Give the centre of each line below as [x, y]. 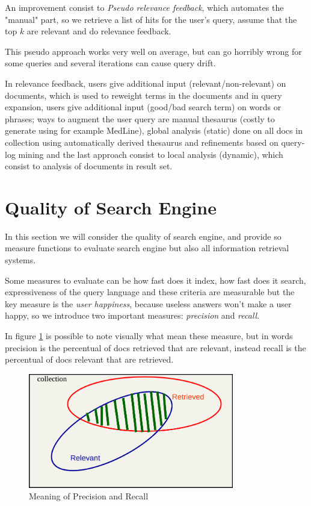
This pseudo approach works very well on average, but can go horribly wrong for [153, 51]
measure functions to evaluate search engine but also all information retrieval [147, 248]
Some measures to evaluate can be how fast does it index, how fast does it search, [155, 280]
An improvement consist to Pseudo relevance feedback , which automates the [144, 7]
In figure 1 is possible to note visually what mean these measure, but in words [149, 336]
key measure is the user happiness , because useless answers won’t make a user [148, 303]
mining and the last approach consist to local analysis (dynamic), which [151, 154]
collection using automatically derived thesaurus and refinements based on [142, 142]
